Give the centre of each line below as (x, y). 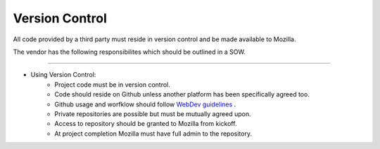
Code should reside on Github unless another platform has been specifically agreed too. (182, 94)
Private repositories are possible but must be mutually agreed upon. (153, 114)
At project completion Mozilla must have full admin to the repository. (153, 134)
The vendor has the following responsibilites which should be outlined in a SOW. (129, 52)
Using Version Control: (63, 75)
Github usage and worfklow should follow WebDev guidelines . (145, 104)
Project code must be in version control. (112, 85)
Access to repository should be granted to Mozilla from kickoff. (146, 124)
